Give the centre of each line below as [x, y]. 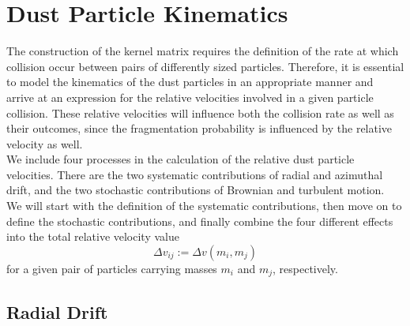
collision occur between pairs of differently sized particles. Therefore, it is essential [205, 66]
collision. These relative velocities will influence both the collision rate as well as [200, 112]
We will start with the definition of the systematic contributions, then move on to [204, 206]
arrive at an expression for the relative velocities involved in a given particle [190, 97]
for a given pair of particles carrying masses [112, 268]
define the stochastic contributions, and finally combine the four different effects [200, 221]
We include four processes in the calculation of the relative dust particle [181, 159]
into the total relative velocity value [93, 236]
